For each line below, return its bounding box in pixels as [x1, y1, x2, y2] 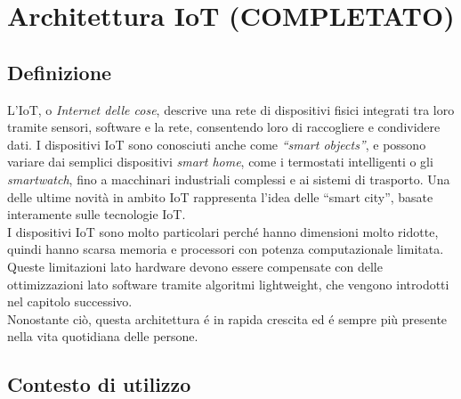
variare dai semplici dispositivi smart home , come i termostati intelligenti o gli [7, 152, 433, 171]
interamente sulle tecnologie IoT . [7, 205, 186, 224]
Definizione [7, 58, 112, 85]
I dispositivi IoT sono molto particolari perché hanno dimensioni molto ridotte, [7, 222, 439, 240]
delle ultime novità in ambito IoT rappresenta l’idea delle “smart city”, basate [7, 187, 433, 206]
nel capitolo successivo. [7, 292, 133, 311]
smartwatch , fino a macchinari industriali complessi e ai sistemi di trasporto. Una [7, 169, 450, 188]
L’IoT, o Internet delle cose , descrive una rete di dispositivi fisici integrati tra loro [7, 100, 455, 118]
